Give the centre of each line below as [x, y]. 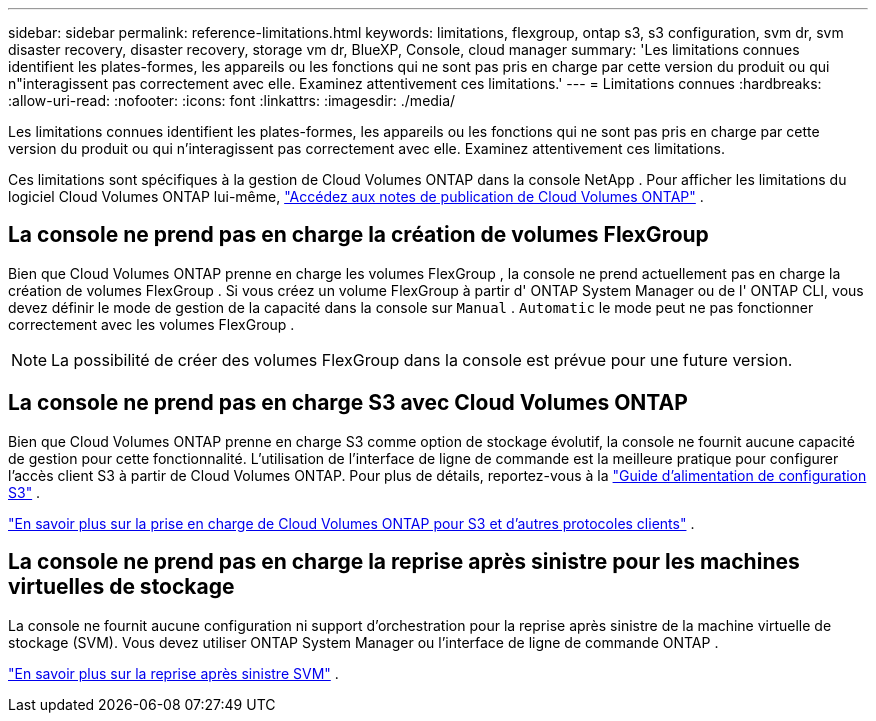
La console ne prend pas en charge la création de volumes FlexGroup [358, 235]
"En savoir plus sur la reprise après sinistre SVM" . [173, 673]
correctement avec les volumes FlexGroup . [151, 324]
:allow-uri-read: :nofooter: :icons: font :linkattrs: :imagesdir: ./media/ [232, 100]
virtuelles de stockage [121, 587]
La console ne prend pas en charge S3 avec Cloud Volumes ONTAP [348, 403]
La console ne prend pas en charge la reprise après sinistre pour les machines [404, 562]
